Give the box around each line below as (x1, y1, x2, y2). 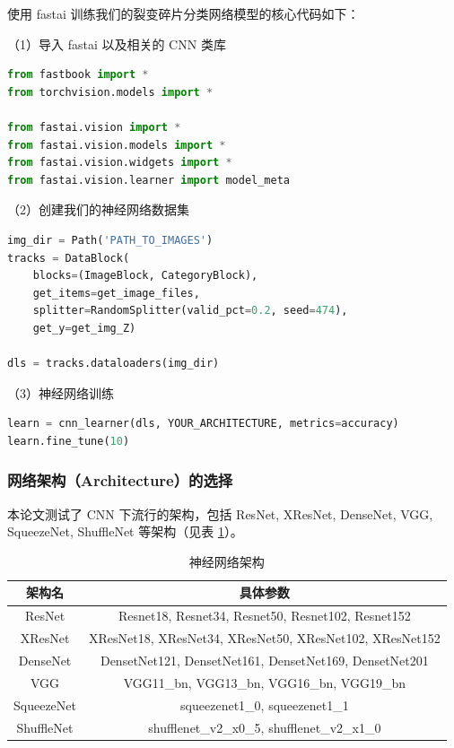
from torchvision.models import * (7, 85, 214, 99)
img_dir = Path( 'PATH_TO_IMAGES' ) (7, 233, 214, 247)
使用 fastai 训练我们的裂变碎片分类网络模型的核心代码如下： (7, 4, 360, 22)
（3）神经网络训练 (7, 383, 114, 402)
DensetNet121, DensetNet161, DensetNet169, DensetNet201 (100, 651, 429, 669)
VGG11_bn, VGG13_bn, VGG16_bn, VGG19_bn (123, 673, 406, 691)
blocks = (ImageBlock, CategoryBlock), (32, 269, 258, 283)
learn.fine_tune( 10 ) (7, 434, 130, 448)
